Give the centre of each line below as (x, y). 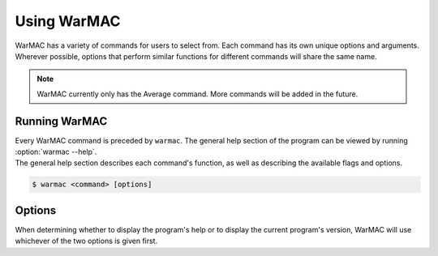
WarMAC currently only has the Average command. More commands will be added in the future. (198, 94)
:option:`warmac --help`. (56, 152)
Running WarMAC (61, 121)
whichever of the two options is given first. (86, 241)
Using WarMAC (68, 21)
